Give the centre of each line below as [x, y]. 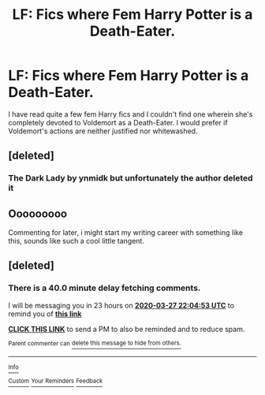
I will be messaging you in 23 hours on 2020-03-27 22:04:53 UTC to [121, 305]
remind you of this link [45, 314]
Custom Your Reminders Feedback [56, 381]
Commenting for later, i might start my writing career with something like [125, 233]
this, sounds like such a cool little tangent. [76, 241]
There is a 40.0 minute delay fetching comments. [105, 288]
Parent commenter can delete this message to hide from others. [95, 343]
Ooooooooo [38, 213]
